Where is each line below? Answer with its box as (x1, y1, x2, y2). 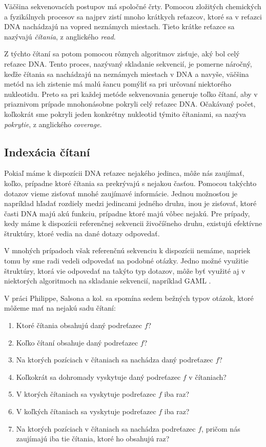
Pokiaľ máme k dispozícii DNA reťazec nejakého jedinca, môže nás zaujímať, (4, 168, 244, 178)
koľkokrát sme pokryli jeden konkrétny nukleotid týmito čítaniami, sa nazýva (4, 108, 247, 119)
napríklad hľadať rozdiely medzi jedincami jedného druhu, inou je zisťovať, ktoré (4, 198, 257, 209)
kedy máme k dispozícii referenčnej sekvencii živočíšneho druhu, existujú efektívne (4, 218, 262, 229)
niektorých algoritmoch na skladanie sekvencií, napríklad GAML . (4, 275, 211, 286)
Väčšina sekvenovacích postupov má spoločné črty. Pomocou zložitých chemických (4, 1, 261, 11)
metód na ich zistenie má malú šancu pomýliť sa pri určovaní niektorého (4, 78, 231, 89)
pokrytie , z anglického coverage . (4, 118, 102, 129)
